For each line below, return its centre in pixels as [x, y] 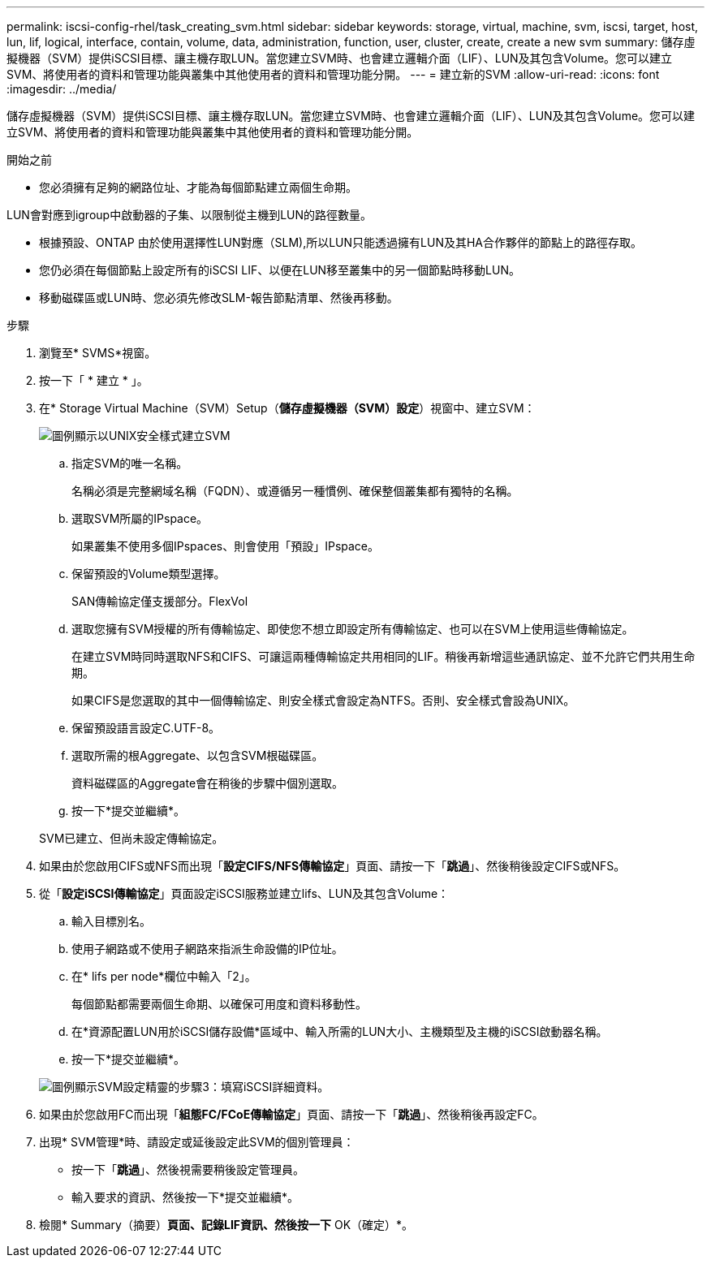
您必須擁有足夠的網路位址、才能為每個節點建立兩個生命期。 [198, 187]
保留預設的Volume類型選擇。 [149, 574]
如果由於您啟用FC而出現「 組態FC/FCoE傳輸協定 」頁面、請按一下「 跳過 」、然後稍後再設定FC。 [291, 1114]
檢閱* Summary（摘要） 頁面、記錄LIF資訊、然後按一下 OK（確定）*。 [226, 1225]
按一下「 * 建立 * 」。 [94, 380]
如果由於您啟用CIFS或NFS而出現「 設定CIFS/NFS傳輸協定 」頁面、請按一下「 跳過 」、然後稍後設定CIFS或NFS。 [332, 866]
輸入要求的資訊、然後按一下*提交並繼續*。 [185, 1197]
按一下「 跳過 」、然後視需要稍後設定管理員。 [188, 1169]
